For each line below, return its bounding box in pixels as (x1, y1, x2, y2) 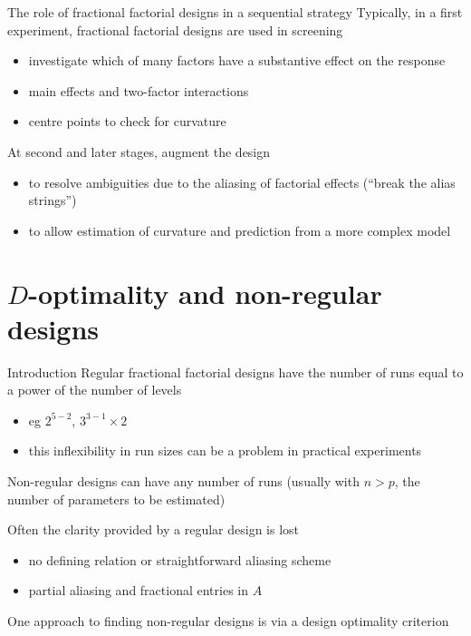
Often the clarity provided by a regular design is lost (7, 520, 300, 539)
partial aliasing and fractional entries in (28, 581, 248, 600)
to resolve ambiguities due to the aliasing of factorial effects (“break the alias (28, 172, 456, 191)
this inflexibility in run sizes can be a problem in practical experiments (28, 441, 422, 460)
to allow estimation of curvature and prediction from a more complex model (28, 220, 451, 240)
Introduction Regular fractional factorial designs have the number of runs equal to (7, 362, 464, 381)
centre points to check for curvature (28, 112, 226, 131)
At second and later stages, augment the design (7, 142, 271, 161)
